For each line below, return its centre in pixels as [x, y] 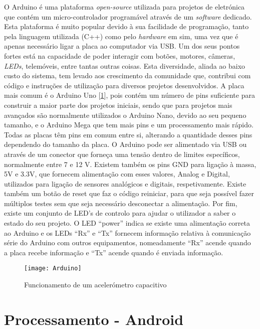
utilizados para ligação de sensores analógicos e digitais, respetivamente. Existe [125, 183]
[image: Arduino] [53, 269]
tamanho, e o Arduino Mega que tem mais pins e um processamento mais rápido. [129, 125]
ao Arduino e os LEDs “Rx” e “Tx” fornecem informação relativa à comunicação [127, 232]
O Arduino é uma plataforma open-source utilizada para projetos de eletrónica [124, 7]
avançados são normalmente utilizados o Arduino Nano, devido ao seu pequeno [125, 115]
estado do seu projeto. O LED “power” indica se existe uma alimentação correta [127, 223]
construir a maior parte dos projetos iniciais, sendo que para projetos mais [118, 105]
